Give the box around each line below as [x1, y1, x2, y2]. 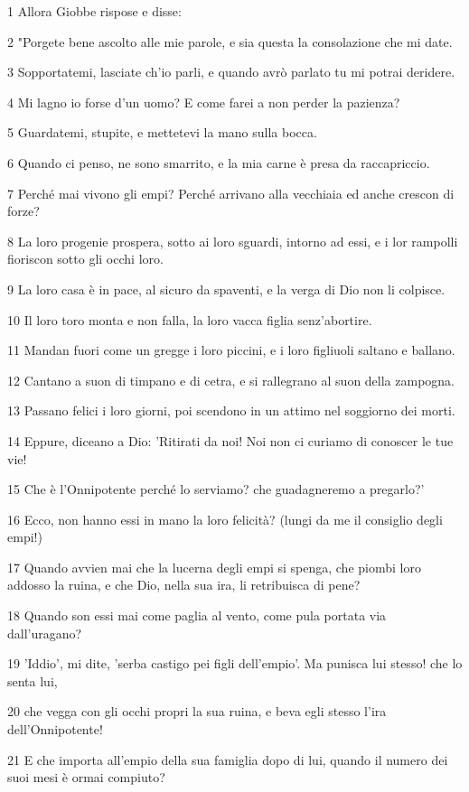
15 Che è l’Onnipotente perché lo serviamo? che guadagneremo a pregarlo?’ [7, 480, 425, 498]
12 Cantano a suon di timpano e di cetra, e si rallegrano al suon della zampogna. [7, 370, 455, 389]
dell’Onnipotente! [7, 720, 103, 739]
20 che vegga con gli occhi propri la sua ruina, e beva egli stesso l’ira [7, 702, 387, 721]
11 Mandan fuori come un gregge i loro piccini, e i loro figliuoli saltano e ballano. [7, 340, 455, 359]
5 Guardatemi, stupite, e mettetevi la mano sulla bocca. [7, 123, 317, 142]
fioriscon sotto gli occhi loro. [7, 249, 164, 268]
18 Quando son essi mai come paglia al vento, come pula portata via [7, 606, 387, 625]
